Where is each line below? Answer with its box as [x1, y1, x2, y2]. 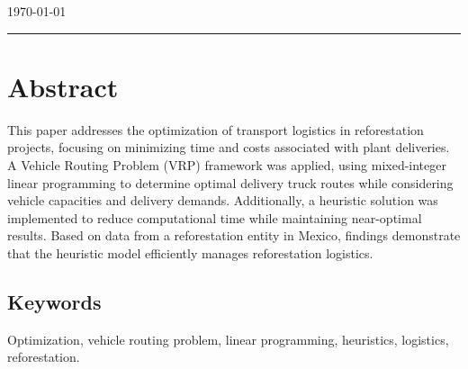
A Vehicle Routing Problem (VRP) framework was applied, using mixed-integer [7, 155, 446, 174]
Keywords [7, 287, 102, 315]
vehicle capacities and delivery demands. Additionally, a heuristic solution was [7, 191, 438, 210]
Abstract [7, 67, 119, 104]
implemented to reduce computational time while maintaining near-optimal [7, 208, 422, 227]
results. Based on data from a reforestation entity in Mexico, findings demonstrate [7, 226, 461, 245]
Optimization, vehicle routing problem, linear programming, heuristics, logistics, [7, 329, 449, 348]
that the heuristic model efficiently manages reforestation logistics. [7, 243, 373, 262]
